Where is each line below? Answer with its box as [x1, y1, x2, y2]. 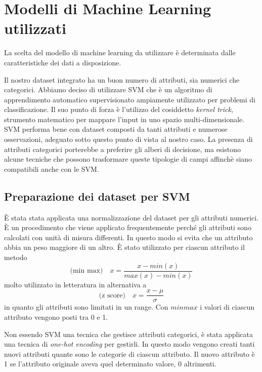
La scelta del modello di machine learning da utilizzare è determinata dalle [4, 47, 236, 58]
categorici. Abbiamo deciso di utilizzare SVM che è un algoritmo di [4, 84, 212, 95]
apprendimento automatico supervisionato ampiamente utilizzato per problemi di [4, 94, 255, 104]
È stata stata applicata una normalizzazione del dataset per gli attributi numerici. [4, 212, 259, 222]
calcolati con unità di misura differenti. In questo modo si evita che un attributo [4, 232, 253, 242]
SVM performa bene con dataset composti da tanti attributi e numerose [4, 124, 228, 134]
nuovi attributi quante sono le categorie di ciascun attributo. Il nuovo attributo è [4, 348, 255, 359]
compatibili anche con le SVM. [4, 163, 99, 174]
